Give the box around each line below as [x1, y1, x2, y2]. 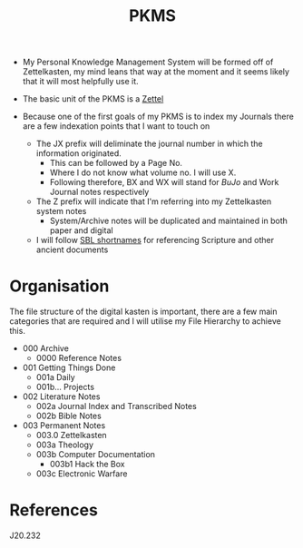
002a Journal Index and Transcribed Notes [35, 401, 197, 412]
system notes [35, 206, 87, 217]
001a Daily [35, 372, 75, 383]
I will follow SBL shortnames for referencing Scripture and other [35, 235, 275, 246]
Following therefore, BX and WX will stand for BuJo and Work [49, 177, 279, 188]
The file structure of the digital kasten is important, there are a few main [9, 306, 278, 318]
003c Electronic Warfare [35, 468, 128, 479]
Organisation [9, 276, 110, 297]
